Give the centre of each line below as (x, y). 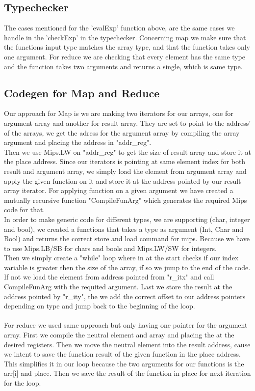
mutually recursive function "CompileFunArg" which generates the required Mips (126, 200)
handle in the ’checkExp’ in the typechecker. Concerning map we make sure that (125, 37)
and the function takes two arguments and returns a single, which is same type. (123, 66)
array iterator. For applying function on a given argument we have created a (119, 190)
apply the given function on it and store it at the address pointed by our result (123, 181)
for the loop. (23, 383)
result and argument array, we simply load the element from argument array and (125, 171)
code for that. (25, 209)
